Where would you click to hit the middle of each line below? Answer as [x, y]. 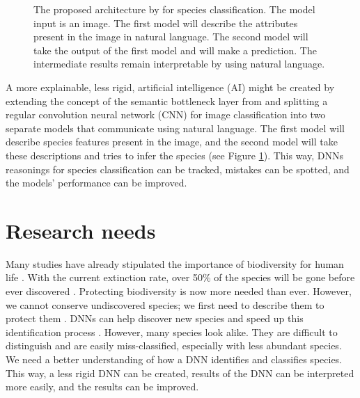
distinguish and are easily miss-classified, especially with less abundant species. [174, 345]
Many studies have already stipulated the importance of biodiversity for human [175, 263]
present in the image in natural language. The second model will [171, 37]
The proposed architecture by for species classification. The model [174, 9]
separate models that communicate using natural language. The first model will [175, 128]
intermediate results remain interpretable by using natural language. [179, 64]
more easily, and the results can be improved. [102, 387]
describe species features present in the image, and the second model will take [172, 142]
